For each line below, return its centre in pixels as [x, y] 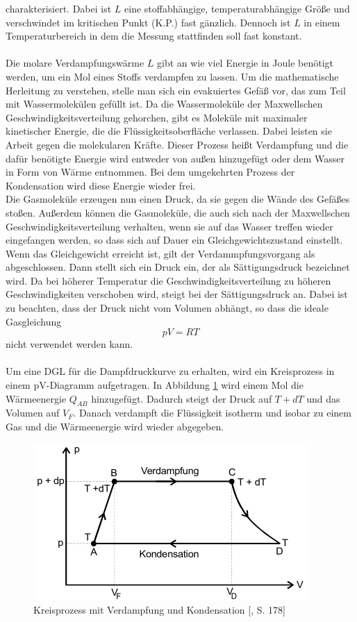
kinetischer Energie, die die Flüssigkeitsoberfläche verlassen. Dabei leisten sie [169, 131]
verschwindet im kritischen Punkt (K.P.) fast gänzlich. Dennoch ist [148, 22]
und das [323, 398]
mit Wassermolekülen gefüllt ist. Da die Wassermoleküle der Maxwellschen [164, 104]
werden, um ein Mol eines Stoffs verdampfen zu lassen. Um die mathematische [172, 76]
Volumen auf [33, 413]
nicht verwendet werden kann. [69, 344]
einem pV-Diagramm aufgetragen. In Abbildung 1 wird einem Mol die [155, 385]
